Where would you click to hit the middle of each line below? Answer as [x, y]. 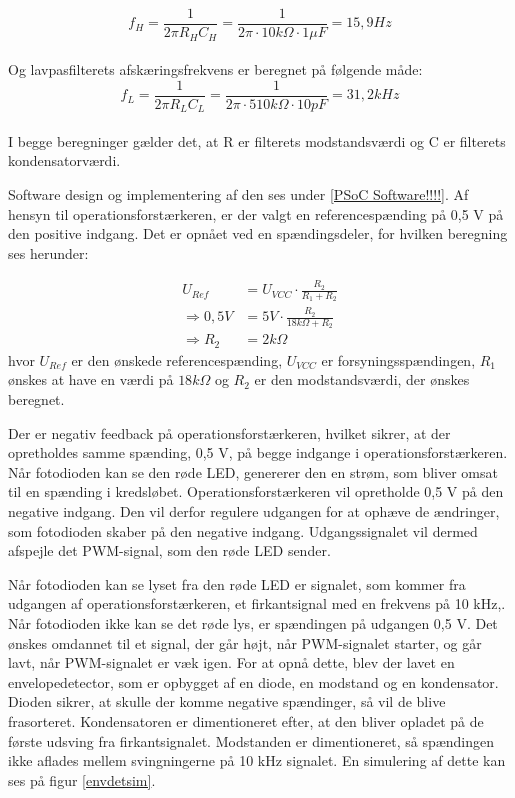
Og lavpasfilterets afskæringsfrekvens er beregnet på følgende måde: [215, 69]
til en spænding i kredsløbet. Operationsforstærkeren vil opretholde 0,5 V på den [256, 491]
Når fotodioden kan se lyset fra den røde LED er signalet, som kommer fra [237, 583]
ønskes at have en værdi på [91, 379]
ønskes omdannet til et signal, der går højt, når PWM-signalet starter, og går [245, 642]
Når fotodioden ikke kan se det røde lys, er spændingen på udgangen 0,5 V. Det [253, 622]
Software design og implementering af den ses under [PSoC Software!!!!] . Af [238, 194]
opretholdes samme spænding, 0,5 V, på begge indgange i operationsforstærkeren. [258, 452]
